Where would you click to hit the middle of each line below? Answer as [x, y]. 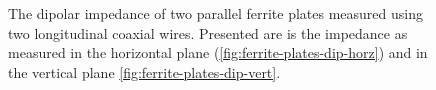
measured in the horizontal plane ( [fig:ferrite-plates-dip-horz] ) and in [218, 52]
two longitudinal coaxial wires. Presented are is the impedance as [208, 32]
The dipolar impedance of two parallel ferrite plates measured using [215, 13]
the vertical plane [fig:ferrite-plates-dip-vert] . [144, 71]
